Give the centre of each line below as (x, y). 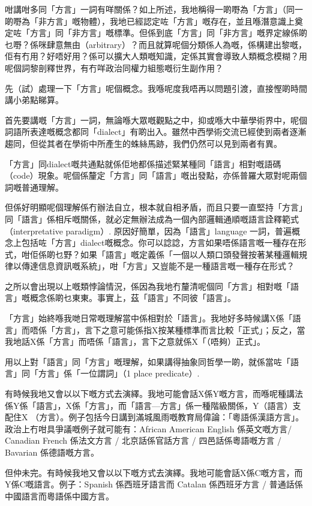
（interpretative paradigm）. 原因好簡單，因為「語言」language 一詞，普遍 (148, 231)
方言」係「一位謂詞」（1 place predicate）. (119, 373)
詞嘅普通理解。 (34, 187)
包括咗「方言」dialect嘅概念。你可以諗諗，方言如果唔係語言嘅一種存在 (160, 243)
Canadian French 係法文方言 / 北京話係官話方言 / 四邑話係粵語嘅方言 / (143, 440)
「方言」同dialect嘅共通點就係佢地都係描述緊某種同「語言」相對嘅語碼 (143, 163)
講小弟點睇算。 (34, 100)
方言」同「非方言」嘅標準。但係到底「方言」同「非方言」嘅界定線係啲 (168, 33)
